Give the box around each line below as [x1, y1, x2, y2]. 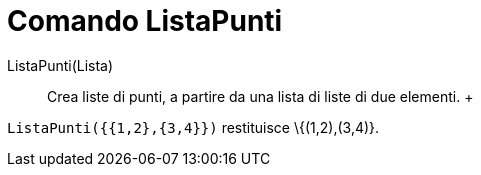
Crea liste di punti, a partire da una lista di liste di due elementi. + [47, 87, 474, 105]
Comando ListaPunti [7, 4, 283, 38]
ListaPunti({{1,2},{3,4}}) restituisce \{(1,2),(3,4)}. [7, 118, 380, 136]
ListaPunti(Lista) [7, 56, 114, 74]
